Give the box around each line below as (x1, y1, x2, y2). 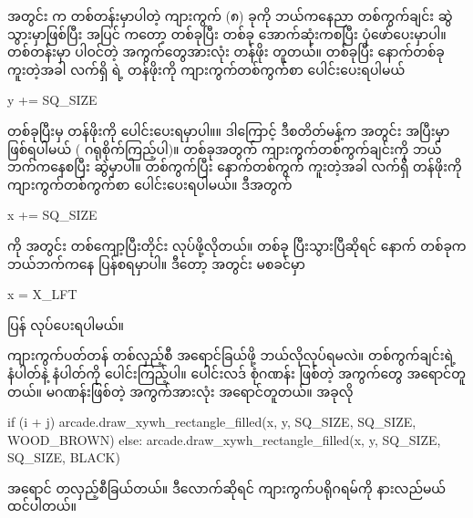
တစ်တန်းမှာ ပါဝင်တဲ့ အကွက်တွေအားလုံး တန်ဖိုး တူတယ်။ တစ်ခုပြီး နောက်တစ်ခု (7, 42, 445, 61)
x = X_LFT (7, 285, 77, 304)
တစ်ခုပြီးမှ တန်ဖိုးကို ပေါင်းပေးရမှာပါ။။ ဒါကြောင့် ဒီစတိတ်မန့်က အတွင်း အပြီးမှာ (7, 120, 450, 140)
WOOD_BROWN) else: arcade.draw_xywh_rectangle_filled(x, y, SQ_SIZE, (7, 430, 441, 449)
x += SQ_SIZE (7, 205, 98, 224)
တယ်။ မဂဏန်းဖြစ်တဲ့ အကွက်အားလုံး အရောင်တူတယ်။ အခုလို (7, 381, 354, 400)
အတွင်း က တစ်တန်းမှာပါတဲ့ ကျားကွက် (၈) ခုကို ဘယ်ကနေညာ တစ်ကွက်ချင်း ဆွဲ (7, 6, 453, 25)
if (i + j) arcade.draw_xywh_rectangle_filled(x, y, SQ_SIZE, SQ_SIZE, (7, 412, 416, 431)
